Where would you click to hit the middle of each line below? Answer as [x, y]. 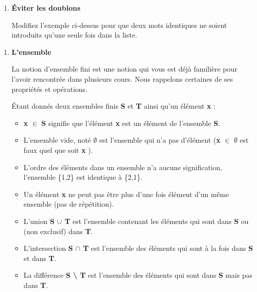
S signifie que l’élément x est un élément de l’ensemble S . [131, 123]
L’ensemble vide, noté [57, 140]
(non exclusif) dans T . [58, 231]
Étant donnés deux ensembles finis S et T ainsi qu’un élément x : [114, 106]
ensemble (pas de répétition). [69, 204]
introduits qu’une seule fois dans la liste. [74, 35]
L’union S [39, 221]
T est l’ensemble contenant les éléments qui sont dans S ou [157, 221]
